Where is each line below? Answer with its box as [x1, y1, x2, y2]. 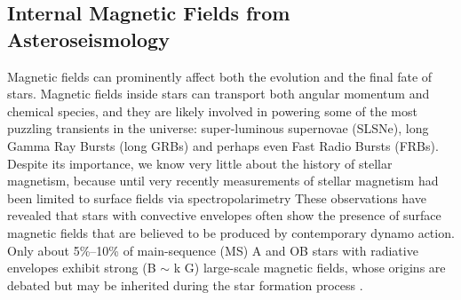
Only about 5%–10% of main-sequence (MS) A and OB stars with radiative [7, 241, 418, 259]
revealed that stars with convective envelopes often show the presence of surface [7, 206, 441, 225]
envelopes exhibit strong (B [7, 258, 156, 277]
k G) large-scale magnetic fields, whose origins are [173, 258, 446, 277]
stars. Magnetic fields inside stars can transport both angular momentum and [7, 84, 430, 103]
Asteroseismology [7, 25, 170, 52]
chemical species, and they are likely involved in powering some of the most [7, 101, 417, 120]
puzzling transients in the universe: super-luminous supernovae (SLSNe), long [7, 119, 429, 138]
